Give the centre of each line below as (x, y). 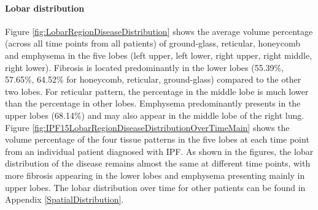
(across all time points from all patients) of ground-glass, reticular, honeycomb (153, 43)
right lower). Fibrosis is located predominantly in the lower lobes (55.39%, (145, 67)
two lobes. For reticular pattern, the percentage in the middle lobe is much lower (157, 91)
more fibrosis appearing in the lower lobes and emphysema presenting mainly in (155, 175)
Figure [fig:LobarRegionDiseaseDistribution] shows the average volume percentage (159, 31)
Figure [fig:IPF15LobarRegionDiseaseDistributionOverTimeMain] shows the (147, 127)
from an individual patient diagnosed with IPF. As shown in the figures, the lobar (159, 151)
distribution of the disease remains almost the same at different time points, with (158, 163)
